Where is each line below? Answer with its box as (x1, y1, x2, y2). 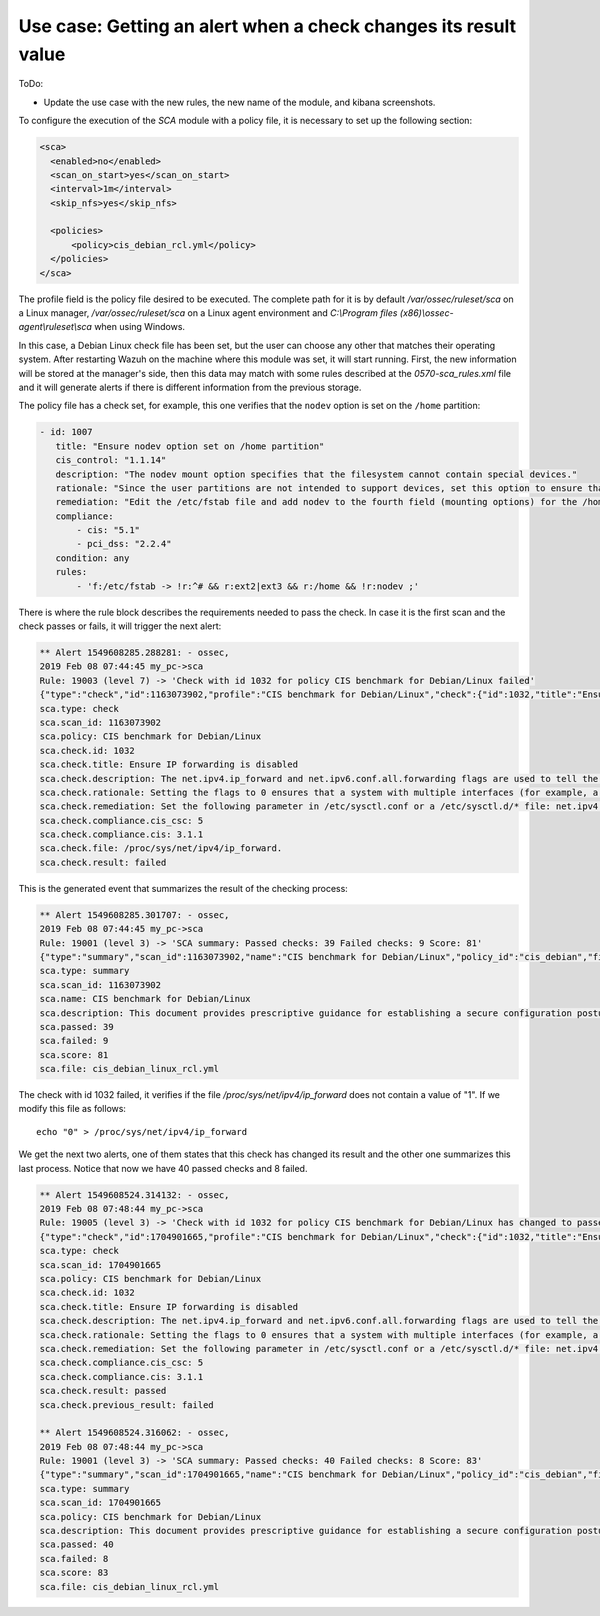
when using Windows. (93, 321, 185, 333)
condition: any (55, 552, 130, 564)
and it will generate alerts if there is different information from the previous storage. (18, 381, 362, 393)
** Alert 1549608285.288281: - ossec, (39, 646, 230, 658)
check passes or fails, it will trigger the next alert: (18, 620, 222, 632)
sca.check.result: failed (39, 856, 167, 868)
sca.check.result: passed (39, 1385, 167, 1397)
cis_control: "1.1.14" (55, 455, 167, 466)
